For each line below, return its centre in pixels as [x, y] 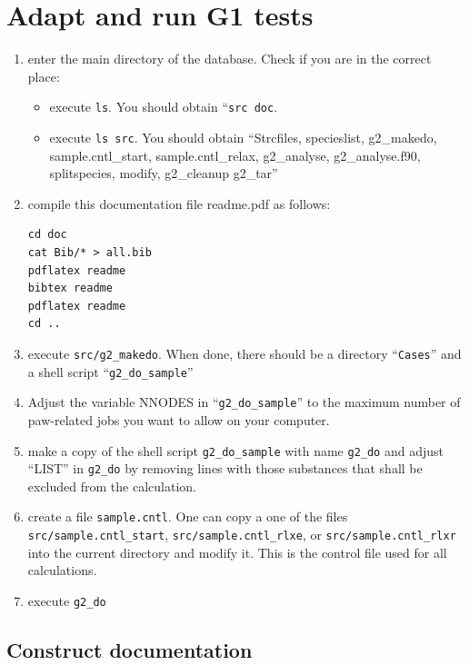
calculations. [62, 570]
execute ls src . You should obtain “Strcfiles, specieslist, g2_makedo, [243, 137]
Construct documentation [130, 649]
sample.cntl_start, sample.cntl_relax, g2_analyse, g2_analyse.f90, [235, 155]
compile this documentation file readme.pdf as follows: [179, 203]
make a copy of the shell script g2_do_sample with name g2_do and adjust [235, 450]
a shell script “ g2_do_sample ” [110, 371]
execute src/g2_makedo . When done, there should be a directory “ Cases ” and [244, 353]
